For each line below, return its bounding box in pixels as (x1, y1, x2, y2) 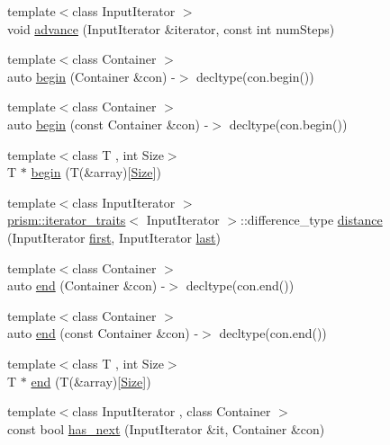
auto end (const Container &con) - (7, 324, 199, 343)
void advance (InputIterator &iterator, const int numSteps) (7, 19, 335, 38)
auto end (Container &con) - (7, 276, 166, 295)
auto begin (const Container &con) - (7, 114, 209, 133)
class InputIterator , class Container (72, 402, 271, 421)
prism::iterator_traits (7, 210, 126, 229)
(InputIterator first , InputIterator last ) (7, 227, 221, 246)
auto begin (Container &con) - (7, 67, 176, 85)
